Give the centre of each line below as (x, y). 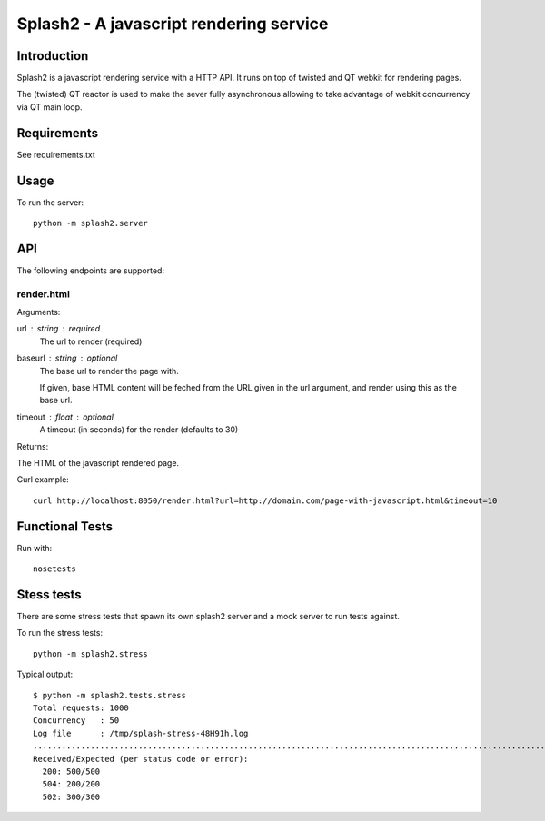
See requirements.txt (56, 154)
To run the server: (50, 202)
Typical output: (45, 674)
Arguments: (39, 312)
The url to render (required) (91, 341)
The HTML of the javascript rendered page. (98, 463)
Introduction (53, 56)
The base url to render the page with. (109, 371)
